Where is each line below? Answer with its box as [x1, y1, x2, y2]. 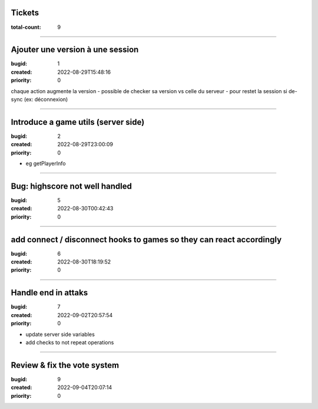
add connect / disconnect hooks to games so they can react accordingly [11, 235, 282, 245]
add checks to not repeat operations [25, 339, 114, 346]
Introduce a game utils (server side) [11, 117, 145, 127]
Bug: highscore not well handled [11, 181, 132, 191]
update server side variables [25, 331, 95, 338]
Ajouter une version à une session [11, 45, 139, 55]
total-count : [11, 24, 41, 31]
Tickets [11, 8, 39, 18]
